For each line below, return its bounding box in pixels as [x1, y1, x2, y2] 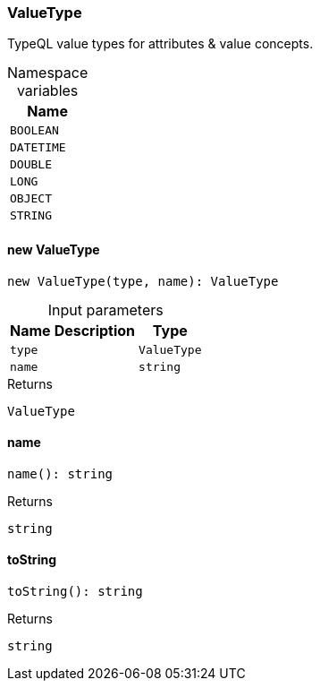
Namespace [7, 64, 88, 82]
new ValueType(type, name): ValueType [7, 273, 279, 288]
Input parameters [47, 300, 164, 319]
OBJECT [10, 192, 52, 206]
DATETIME [10, 141, 66, 155]
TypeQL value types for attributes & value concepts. [7, 36, 314, 52]
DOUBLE [10, 158, 52, 172]
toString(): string [7, 584, 143, 599]
